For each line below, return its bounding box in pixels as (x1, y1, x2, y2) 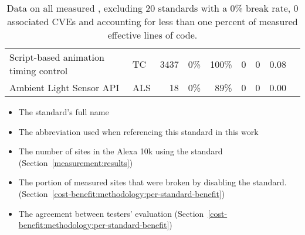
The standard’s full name (18, 106, 109, 117)
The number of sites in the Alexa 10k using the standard (18, 145, 223, 157)
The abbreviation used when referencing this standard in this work (18, 125, 259, 137)
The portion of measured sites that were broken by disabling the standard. (18, 176, 287, 188)
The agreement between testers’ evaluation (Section (18, 207, 204, 219)
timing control (9, 64, 68, 77)
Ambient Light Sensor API (9, 81, 120, 94)
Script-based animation (9, 50, 104, 64)
